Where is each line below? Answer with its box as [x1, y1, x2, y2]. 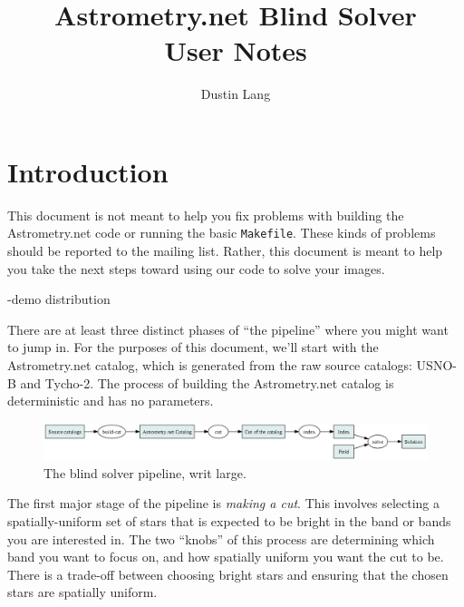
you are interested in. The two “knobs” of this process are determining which [7, 529, 435, 548]
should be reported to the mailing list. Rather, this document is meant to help [7, 241, 443, 260]
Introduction [7, 152, 169, 190]
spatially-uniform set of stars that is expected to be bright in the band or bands [7, 512, 451, 531]
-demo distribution [7, 289, 111, 308]
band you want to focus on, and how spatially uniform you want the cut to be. [7, 547, 444, 566]
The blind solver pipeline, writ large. [43, 463, 246, 482]
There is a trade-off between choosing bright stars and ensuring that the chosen [7, 564, 449, 583]
